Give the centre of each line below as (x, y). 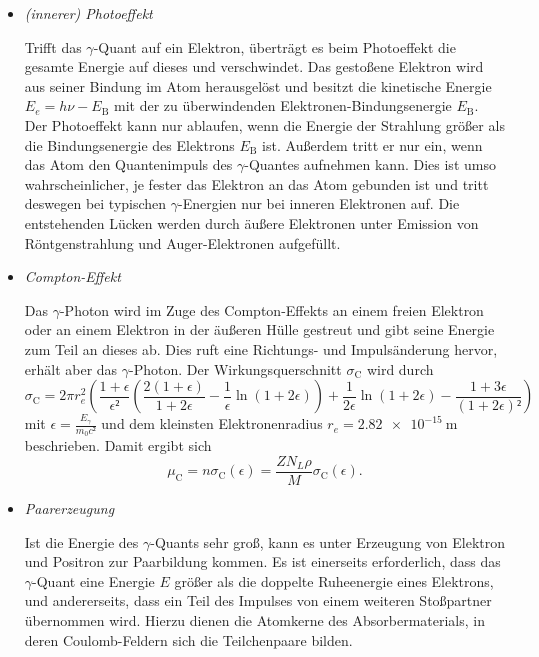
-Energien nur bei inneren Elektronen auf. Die (319, 203)
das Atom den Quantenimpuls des (128, 164)
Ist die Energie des (81, 541)
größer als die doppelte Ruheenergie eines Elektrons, (334, 580)
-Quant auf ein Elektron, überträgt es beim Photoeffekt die (274, 46)
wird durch (400, 368)
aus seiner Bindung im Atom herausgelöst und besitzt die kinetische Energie (258, 85)
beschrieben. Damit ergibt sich (118, 445)
